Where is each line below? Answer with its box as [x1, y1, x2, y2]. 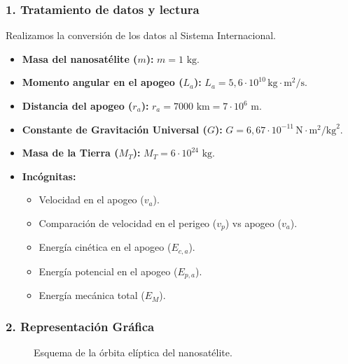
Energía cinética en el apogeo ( [39, 240, 172, 254]
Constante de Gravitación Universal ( [22, 122, 207, 136]
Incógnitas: [22, 168, 76, 183]
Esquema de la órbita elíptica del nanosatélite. [34, 345, 232, 360]
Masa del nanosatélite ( [22, 51, 138, 66]
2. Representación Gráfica [6, 317, 155, 335]
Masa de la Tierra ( [22, 145, 119, 160]
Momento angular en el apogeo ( [22, 75, 183, 89]
